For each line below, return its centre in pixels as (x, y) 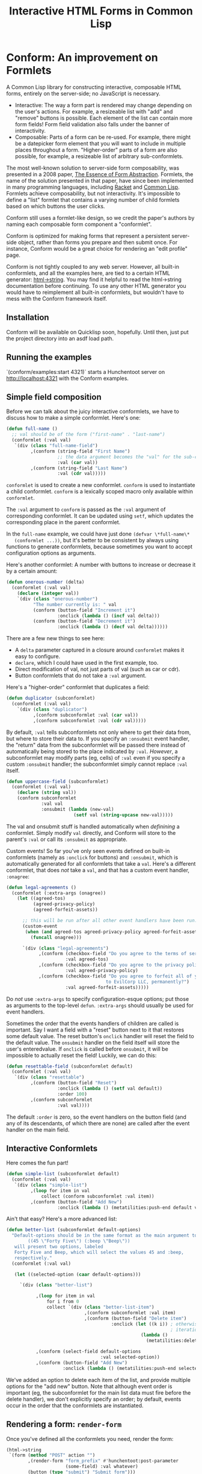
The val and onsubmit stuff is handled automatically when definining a (93, 826)
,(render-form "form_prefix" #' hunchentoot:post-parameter (103, 1461)
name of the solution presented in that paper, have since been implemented (100, 180)
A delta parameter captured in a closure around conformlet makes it (99, 650)
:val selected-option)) (130, 1357)
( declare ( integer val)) (48, 593)
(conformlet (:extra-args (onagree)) (59, 893)
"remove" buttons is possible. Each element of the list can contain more (104, 118)
